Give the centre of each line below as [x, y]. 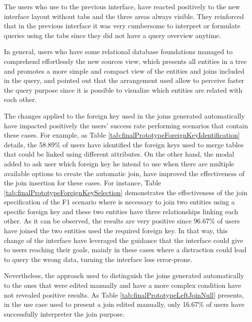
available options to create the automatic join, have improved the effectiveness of [124, 173]
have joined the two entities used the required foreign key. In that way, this [116, 231]
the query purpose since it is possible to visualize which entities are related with [123, 90]
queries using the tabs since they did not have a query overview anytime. [113, 35]
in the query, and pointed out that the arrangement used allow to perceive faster [124, 80]
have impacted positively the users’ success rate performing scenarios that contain [126, 125]
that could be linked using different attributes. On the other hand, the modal [119, 154]
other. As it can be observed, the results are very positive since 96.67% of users [122, 221]
